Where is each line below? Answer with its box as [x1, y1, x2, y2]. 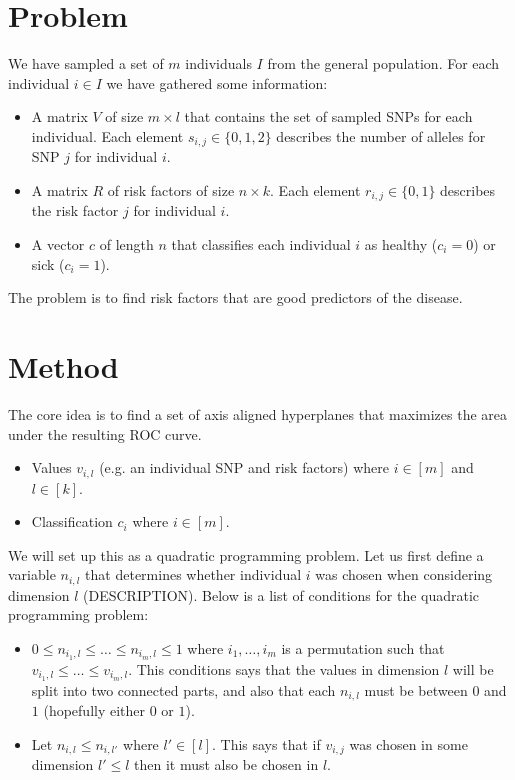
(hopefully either [43, 700, 146, 721]
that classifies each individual [171, 234, 351, 254]
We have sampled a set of [8, 53, 164, 74]
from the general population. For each [267, 53, 500, 74]
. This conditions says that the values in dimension [128, 658, 440, 679]
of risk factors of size [107, 179, 235, 200]
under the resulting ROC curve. [8, 423, 202, 444]
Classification [31, 511, 113, 532]
